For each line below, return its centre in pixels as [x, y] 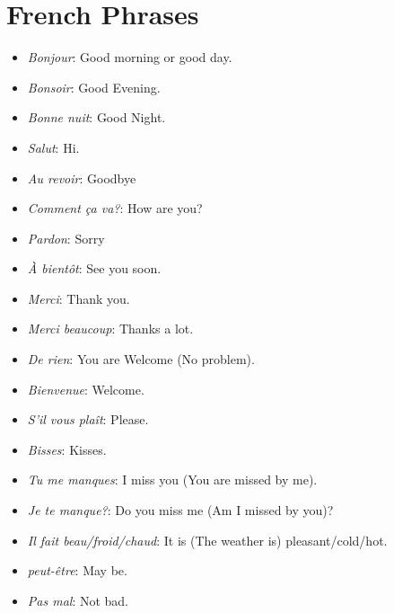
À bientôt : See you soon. [94, 268]
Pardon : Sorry [66, 238]
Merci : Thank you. [79, 298]
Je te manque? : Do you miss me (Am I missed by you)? [180, 510]
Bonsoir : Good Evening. [94, 87]
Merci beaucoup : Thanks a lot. [110, 329]
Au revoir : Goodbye [82, 178]
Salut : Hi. [53, 147]
